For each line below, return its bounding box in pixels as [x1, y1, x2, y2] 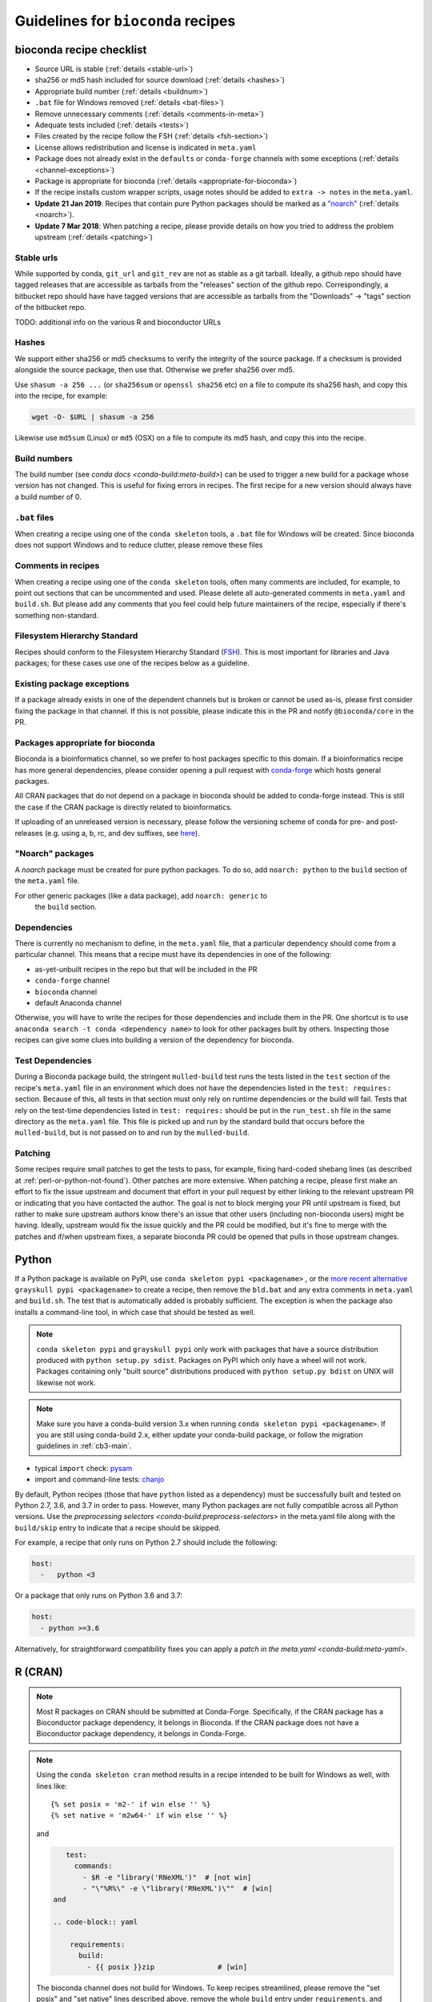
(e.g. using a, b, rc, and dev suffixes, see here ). [44, 828, 200, 838]
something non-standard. [14, 610, 99, 620]
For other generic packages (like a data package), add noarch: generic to [14, 890, 268, 900]
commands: [74, 1862, 113, 1871]
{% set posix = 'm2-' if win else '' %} [50, 1799, 211, 1809]
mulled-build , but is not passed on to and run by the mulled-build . [14, 1128, 250, 1137]
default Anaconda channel [34, 998, 122, 1008]
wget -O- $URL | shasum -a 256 [31, 412, 155, 421]
